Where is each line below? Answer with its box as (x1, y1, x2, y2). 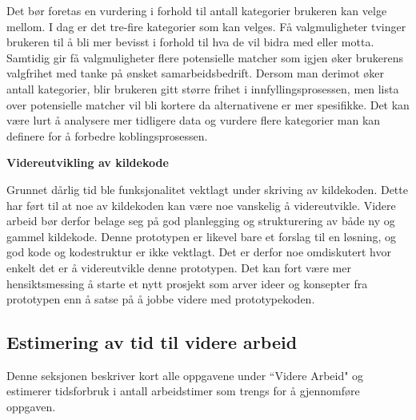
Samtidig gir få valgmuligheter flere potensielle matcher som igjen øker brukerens (6, 49, 403, 65)
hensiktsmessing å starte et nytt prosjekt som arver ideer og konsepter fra (6, 275, 368, 291)
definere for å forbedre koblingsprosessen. (6, 127, 208, 144)
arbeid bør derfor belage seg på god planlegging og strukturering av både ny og (6, 212, 395, 229)
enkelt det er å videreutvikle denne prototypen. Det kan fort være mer (6, 259, 351, 275)
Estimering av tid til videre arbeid (6, 330, 298, 355)
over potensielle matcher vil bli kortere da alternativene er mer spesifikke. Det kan (6, 96, 410, 113)
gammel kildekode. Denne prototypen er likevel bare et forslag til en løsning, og (6, 228, 397, 244)
